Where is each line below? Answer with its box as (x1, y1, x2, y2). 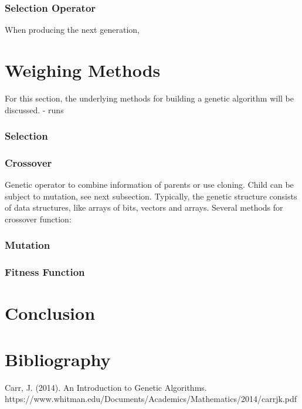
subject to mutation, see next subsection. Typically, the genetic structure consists (5, 190, 297, 202)
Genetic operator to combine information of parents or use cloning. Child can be (5, 178, 294, 191)
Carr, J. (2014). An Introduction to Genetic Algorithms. (5, 381, 207, 393)
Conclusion (5, 301, 96, 325)
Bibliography (5, 347, 111, 371)
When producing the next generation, (5, 23, 140, 36)
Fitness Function (5, 265, 85, 279)
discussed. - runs (5, 103, 64, 116)
